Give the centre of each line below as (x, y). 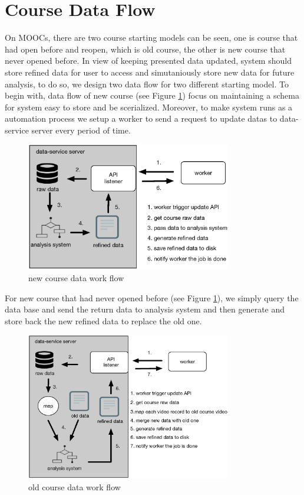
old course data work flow (75, 486)
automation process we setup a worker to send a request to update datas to (141, 118)
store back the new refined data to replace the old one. (103, 320)
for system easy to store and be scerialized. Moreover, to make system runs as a (149, 107)
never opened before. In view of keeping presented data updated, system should (148, 61)
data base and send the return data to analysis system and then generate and (145, 309)
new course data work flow (76, 277)
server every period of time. (81, 130)
